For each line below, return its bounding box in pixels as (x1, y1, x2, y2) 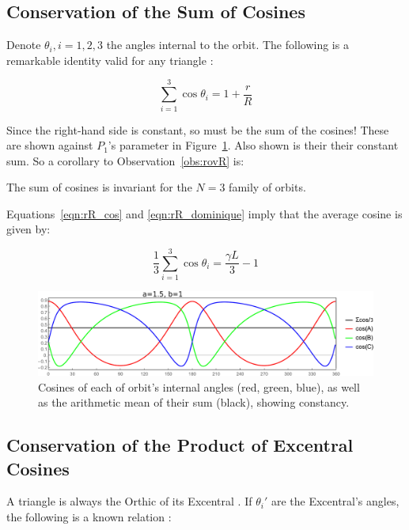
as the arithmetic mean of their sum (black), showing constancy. (38, 394, 350, 411)
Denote (6, 36, 41, 53)
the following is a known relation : (6, 509, 172, 524)
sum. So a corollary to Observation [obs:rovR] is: (6, 152, 244, 168)
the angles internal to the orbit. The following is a (106, 36, 349, 53)
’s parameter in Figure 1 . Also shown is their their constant (108, 137, 399, 153)
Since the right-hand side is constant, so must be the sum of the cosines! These (6, 121, 389, 138)
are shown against (6, 137, 93, 153)
